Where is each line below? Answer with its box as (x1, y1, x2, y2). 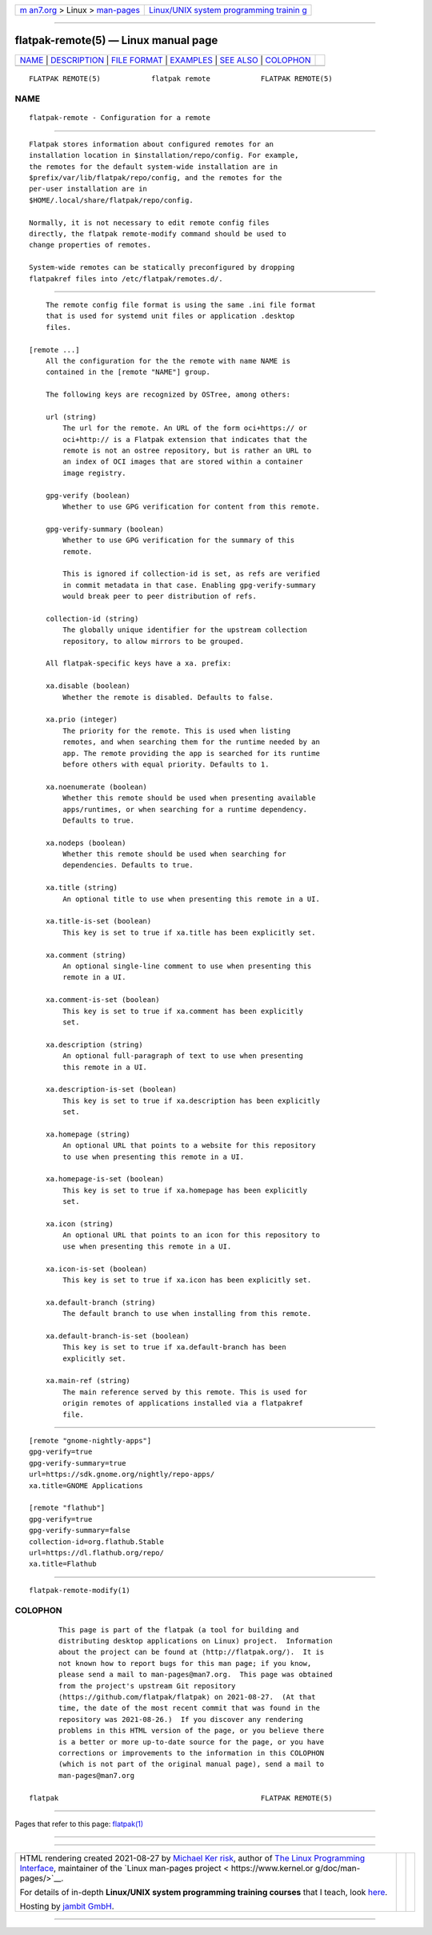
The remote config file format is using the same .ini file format (45, 300, 316, 309)
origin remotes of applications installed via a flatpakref (62, 1398, 303, 1408)
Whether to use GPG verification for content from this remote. (62, 501, 320, 511)
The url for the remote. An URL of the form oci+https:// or (62, 424, 308, 432)
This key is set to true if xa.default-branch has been (62, 1342, 287, 1352)
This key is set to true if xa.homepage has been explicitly (62, 1185, 308, 1195)
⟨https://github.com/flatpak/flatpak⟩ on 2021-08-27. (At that (58, 1692, 316, 1701)
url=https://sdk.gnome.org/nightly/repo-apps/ (29, 1470, 215, 1479)
